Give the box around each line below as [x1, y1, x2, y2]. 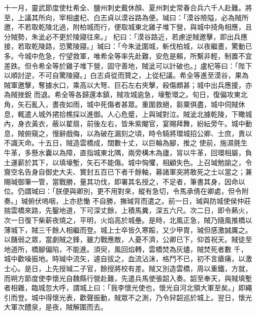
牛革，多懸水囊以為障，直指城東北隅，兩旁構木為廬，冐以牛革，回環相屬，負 [4, 147, 252, 157]
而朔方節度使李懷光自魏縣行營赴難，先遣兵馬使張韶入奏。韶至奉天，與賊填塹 [4, 273, 252, 283]
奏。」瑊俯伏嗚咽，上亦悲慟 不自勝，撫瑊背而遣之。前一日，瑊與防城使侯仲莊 [4, 195, 251, 206]
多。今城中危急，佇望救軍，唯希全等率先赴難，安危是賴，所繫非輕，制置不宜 [4, 50, 252, 61]
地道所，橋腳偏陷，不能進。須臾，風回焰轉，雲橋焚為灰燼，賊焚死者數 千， [4, 244, 248, 254]
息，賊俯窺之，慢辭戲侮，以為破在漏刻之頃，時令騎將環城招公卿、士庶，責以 [4, 128, 252, 138]
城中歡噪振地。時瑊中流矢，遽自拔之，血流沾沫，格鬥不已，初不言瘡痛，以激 [4, 253, 252, 264]
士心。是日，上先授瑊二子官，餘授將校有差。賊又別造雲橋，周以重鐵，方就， [4, 263, 252, 274]
